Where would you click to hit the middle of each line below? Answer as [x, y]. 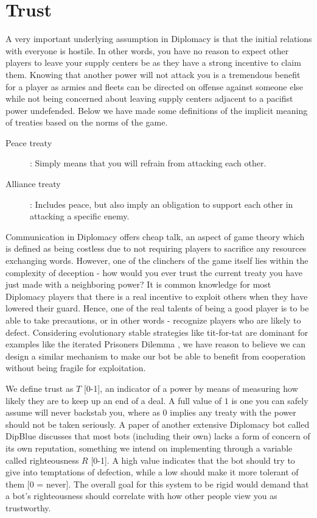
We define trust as [40, 388]
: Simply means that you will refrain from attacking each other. [148, 163]
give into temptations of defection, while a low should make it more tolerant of [152, 472]
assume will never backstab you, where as [83, 412]
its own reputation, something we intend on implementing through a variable [149, 448]
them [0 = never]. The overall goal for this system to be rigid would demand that [157, 484]
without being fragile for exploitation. [76, 368]
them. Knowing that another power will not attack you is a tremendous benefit [153, 74]
